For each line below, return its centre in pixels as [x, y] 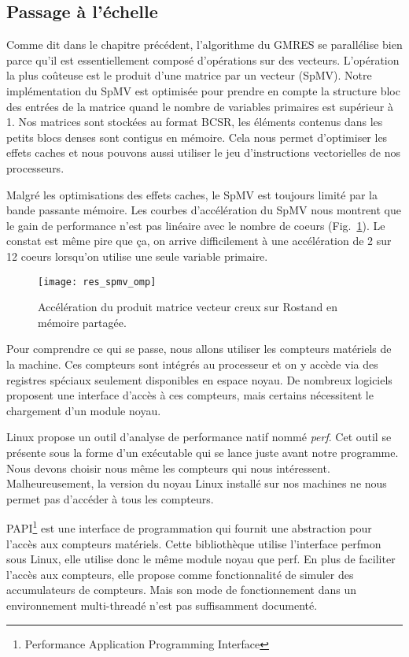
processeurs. [35, 167]
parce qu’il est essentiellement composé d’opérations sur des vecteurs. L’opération [203, 59]
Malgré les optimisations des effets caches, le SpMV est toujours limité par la [192, 194]
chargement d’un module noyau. [84, 410]
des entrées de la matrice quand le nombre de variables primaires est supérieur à [200, 106]
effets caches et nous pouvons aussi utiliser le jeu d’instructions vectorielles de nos [204, 152]
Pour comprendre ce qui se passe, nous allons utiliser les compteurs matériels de [199, 349]
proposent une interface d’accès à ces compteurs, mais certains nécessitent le [190, 395]
